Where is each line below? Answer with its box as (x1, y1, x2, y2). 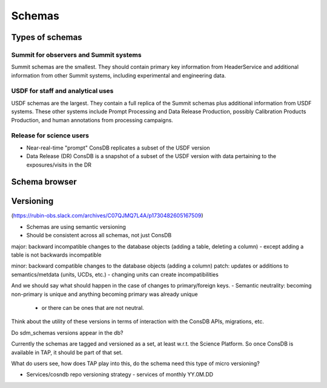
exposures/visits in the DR (26, 161, 92, 168)
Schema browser (11, 177, 77, 187)
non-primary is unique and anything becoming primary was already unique (11, 291, 198, 298)
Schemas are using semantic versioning (26, 223, 127, 230)
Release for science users (11, 131, 89, 140)
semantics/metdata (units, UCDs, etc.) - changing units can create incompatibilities (11, 271, 219, 278)
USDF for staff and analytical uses (11, 87, 114, 95)
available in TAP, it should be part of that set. (11, 349, 123, 356)
